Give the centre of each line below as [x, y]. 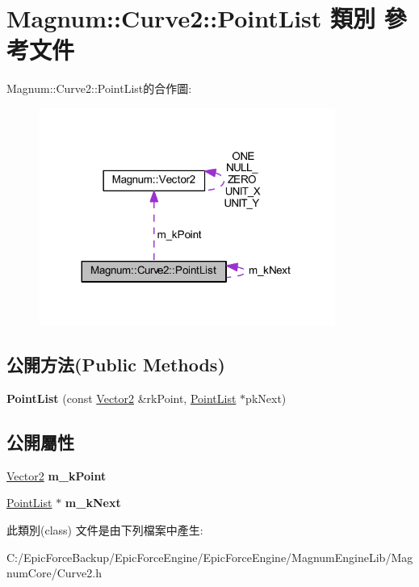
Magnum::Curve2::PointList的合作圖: [99, 88]
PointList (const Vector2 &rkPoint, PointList [122, 398]
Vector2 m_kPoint [57, 475]
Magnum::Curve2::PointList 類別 [191, 18]
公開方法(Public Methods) [116, 365]
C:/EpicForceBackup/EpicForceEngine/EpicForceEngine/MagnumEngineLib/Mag [210, 557]
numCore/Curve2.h [54, 573]
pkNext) [266, 398]
